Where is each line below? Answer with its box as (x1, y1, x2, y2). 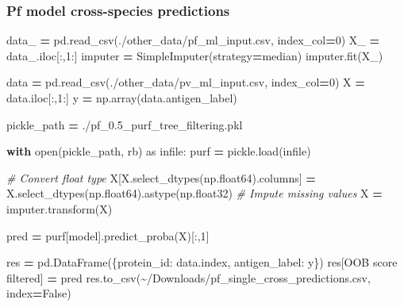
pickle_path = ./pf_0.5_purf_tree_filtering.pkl (6, 116, 243, 132)
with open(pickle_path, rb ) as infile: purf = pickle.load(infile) (6, 143, 311, 159)
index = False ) (6, 285, 71, 301)
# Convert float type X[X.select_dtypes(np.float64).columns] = (6, 169, 316, 186)
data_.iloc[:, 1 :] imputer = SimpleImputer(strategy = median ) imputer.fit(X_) (6, 47, 383, 63)
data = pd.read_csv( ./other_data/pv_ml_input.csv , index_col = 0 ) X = (6, 74, 365, 90)
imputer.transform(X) (6, 200, 113, 217)
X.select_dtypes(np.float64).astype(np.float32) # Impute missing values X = (6, 185, 383, 201)
